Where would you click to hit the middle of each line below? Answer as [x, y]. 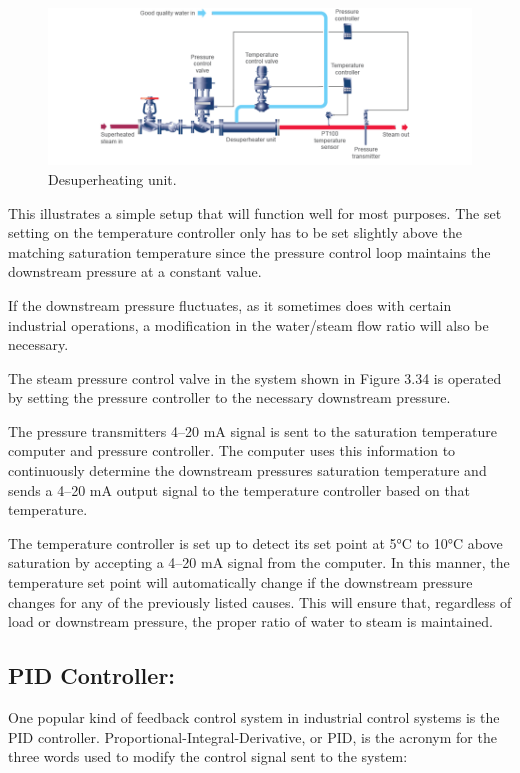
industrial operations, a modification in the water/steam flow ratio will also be [248, 324]
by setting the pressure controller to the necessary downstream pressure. [229, 397]
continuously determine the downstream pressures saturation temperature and [247, 470]
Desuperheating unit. [112, 178]
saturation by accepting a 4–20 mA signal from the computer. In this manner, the [259, 562]
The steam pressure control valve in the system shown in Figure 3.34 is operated [255, 377]
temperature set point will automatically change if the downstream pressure [240, 582]
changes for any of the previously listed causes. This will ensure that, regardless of [260, 601]
